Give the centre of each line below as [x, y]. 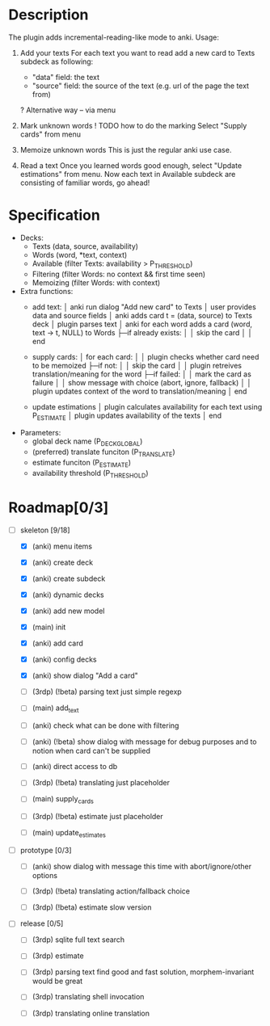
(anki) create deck [63, 562]
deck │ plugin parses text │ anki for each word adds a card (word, [142, 324]
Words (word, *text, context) [80, 254]
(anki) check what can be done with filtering [105, 725]
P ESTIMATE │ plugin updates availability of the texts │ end [127, 416]
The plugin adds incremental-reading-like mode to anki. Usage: [114, 37]
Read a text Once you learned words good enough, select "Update [131, 165]
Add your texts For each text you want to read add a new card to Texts [137, 53]
